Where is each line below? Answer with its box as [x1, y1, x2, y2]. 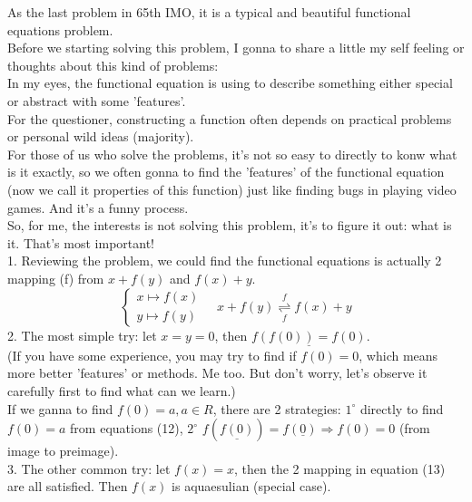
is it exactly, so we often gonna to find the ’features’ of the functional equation [7, 162, 445, 181]
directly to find [359, 399, 444, 418]
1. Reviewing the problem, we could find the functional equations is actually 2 [7, 251, 442, 270]
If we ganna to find [7, 399, 113, 418]
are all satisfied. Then [7, 477, 128, 496]
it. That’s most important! [7, 233, 154, 252]
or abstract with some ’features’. [7, 91, 186, 110]
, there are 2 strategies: [212, 399, 341, 418]
